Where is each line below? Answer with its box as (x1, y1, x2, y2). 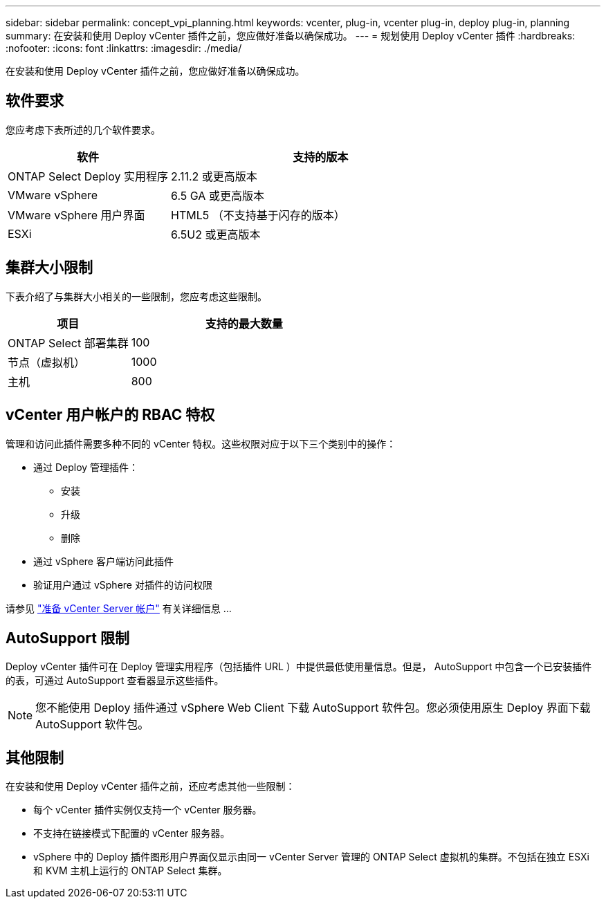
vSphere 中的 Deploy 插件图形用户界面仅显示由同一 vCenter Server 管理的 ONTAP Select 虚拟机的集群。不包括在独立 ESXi (33, 851, 589, 863)
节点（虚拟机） (8, 355, 86, 369)
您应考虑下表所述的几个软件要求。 (6, 123, 160, 136)
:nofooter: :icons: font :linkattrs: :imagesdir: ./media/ (6, 42, 242, 54)
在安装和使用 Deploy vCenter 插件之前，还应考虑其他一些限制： (6, 780, 295, 793)
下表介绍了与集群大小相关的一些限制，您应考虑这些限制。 (6, 290, 267, 302)
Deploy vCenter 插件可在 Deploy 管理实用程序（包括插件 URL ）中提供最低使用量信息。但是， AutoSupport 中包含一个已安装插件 (6, 661, 592, 673)
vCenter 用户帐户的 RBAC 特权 (6, 406, 215, 424)
